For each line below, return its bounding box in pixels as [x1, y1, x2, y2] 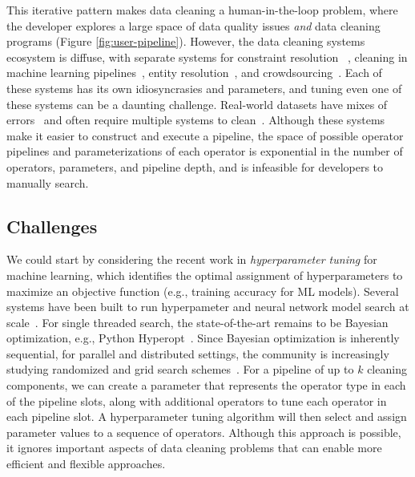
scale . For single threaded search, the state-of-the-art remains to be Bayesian [6, 313, 389, 330]
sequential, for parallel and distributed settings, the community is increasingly [6, 345, 389, 362]
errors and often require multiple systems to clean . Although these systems [6, 111, 385, 128]
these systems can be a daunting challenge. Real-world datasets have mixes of [6, 95, 388, 112]
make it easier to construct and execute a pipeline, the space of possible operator [6, 127, 404, 144]
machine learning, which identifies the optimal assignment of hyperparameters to [6, 266, 403, 283]
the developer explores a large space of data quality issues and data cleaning [6, 17, 381, 34]
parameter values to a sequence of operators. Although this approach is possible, [6, 423, 401, 440]
